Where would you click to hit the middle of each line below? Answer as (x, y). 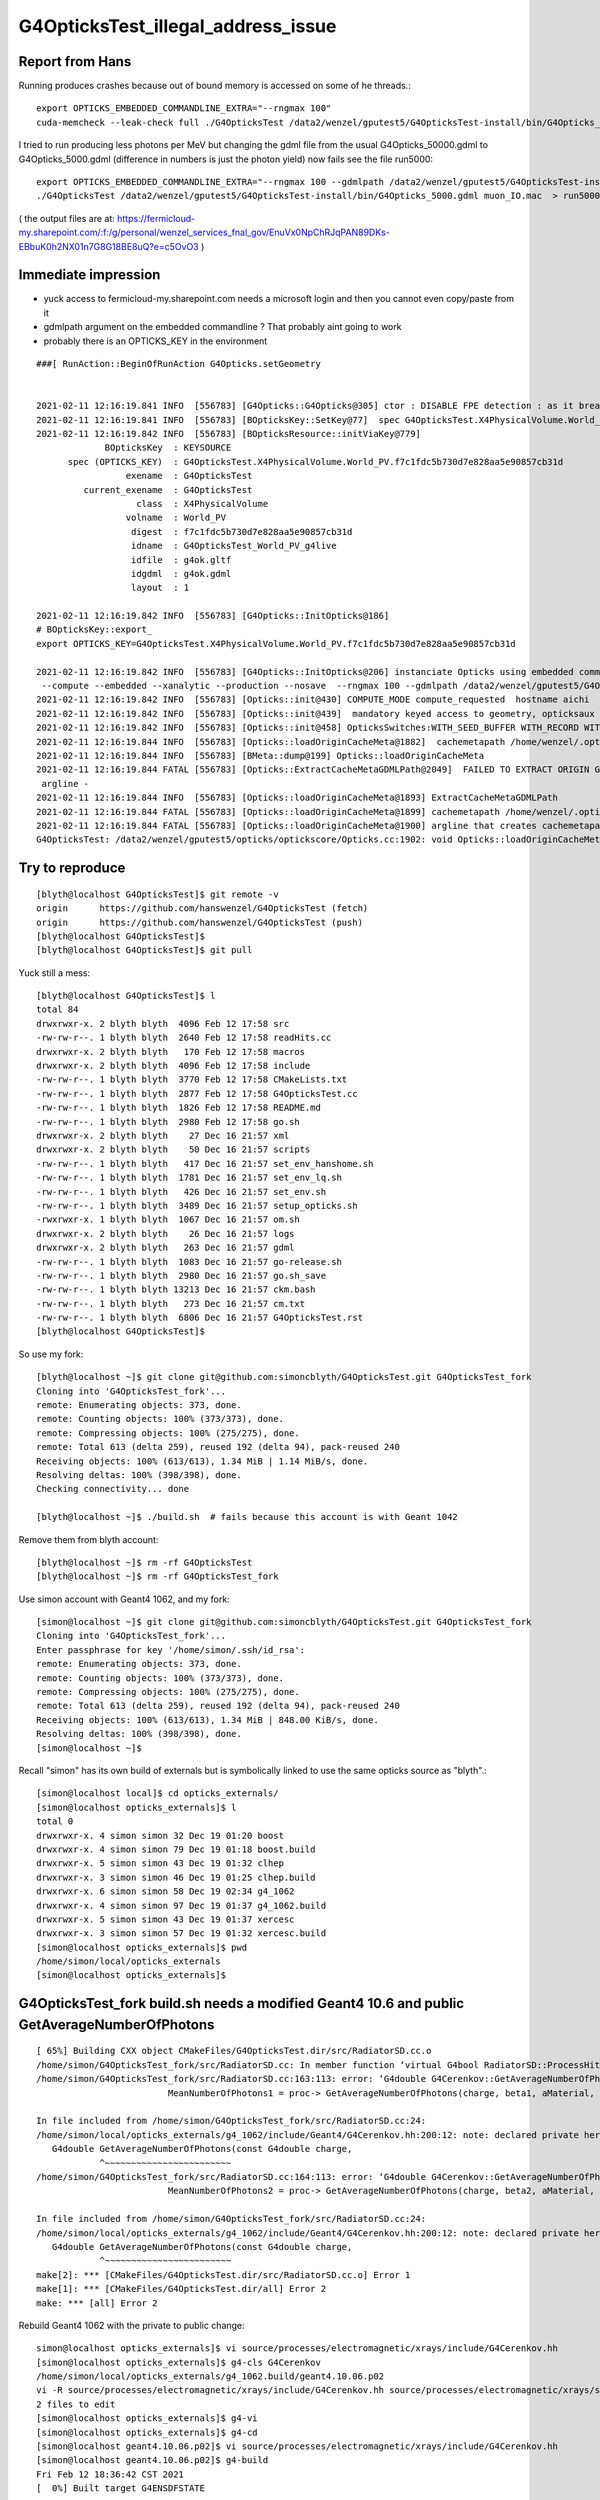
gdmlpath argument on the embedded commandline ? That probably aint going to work (222, 327)
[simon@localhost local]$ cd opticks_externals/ (157, 1793)
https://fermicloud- (156, 218)
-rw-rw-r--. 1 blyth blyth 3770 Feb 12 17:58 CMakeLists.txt (192, 1079)
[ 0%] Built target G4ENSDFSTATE (120, 2488)
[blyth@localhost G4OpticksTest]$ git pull (144, 950)
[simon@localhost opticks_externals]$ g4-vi (147, 2418)
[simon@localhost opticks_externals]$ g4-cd (147, 2432)
